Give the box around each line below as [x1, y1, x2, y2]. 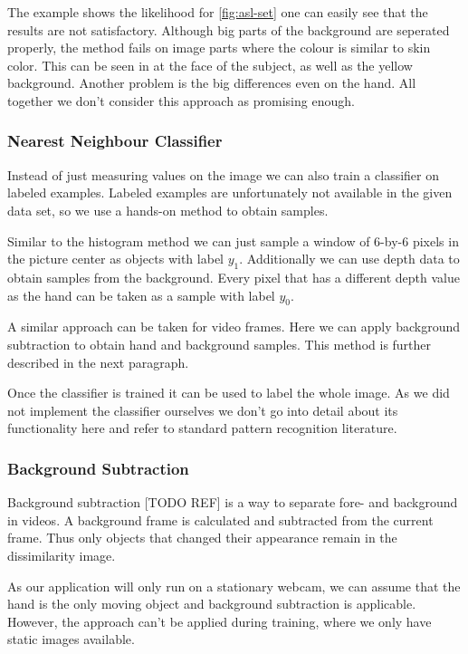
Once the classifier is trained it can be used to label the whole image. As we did [7, 383, 450, 402]
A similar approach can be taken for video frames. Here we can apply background [7, 317, 461, 336]
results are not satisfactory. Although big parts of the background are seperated [7, 20, 450, 39]
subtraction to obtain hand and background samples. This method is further [7, 334, 432, 353]
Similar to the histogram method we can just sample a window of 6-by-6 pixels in [7, 231, 459, 250]
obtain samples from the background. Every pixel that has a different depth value [7, 267, 460, 286]
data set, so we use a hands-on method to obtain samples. [7, 200, 329, 219]
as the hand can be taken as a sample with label [7, 285, 275, 304]
